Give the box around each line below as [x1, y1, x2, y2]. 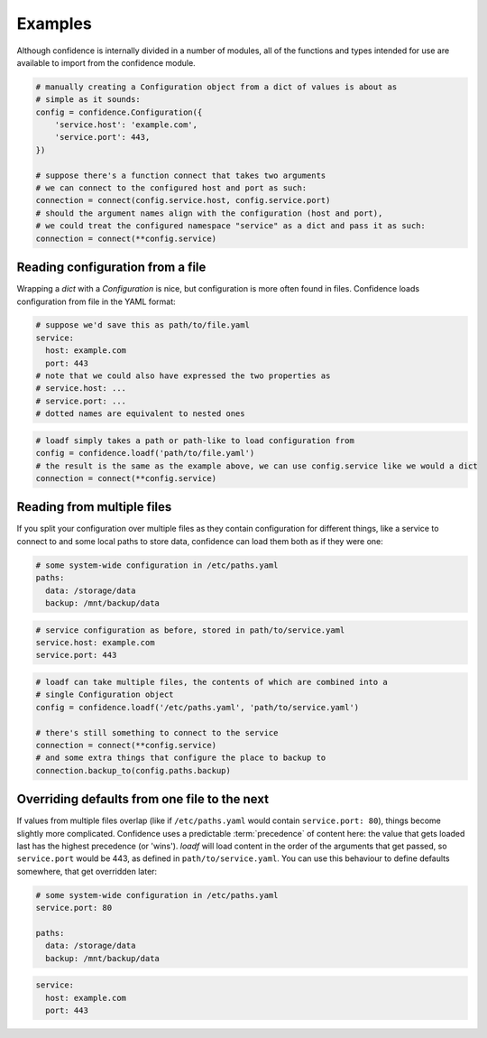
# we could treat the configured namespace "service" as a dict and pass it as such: [35, 221, 426, 231]
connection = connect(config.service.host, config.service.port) [35, 195, 331, 206]
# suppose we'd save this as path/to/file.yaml [35, 320, 250, 330]
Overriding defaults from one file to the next [16, 792, 270, 807]
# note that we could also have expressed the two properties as [35, 371, 331, 381]
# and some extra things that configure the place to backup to [35, 753, 326, 763]
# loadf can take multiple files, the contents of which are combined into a [35, 677, 388, 687]
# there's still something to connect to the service [35, 728, 279, 737]
